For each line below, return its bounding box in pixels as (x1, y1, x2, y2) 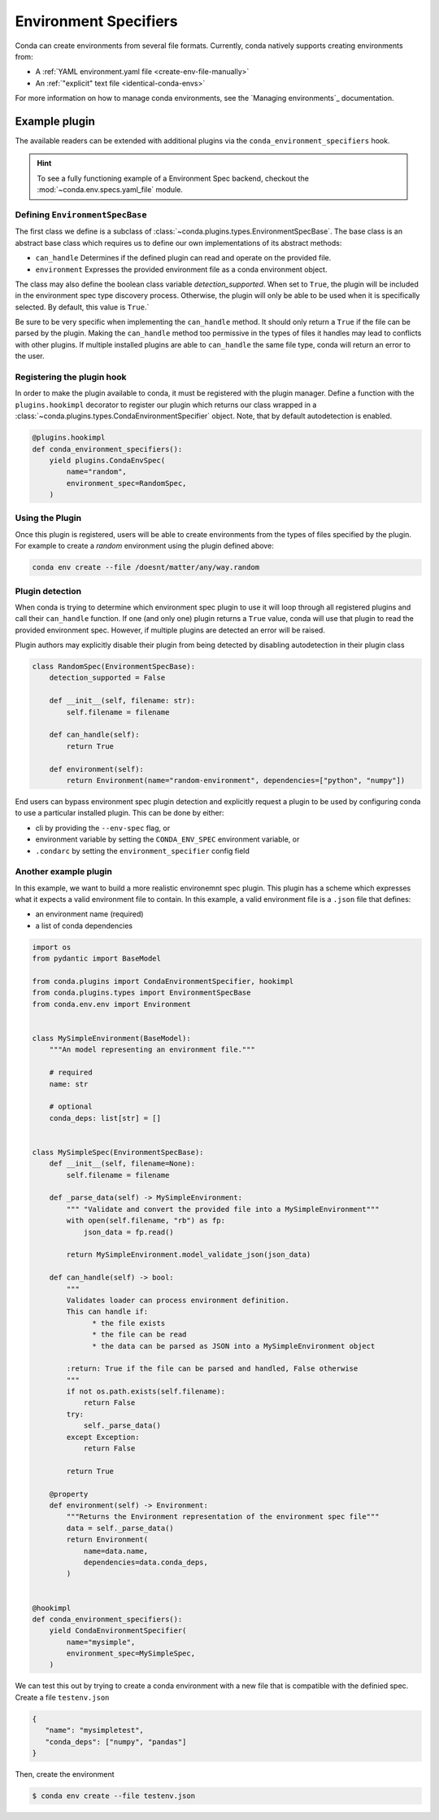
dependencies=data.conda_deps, (83, 1557, 209, 1567)
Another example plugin (15, 866, 113, 877)
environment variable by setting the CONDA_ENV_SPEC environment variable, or (35, 834, 300, 844)
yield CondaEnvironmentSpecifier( (49, 1626, 187, 1635)
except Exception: (66, 1433, 140, 1442)
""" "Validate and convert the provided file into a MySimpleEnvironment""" (66, 1205, 380, 1214)
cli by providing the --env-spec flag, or (35, 823, 171, 833)
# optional (49, 1102, 93, 1111)
